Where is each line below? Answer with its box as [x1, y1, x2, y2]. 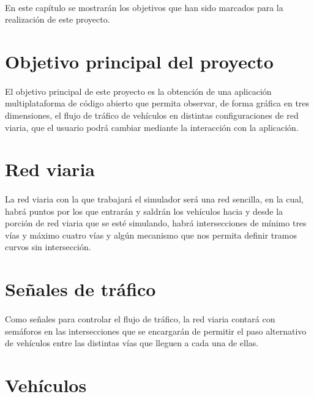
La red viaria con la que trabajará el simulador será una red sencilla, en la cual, [5, 193, 304, 206]
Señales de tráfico [5, 276, 156, 302]
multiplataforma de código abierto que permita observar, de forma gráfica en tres [5, 97, 310, 109]
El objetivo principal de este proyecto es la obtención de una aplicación [5, 84, 272, 97]
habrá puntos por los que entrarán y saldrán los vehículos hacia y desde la [5, 204, 283, 217]
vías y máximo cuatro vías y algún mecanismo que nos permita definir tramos [5, 228, 297, 241]
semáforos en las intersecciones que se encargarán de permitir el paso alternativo [5, 324, 307, 337]
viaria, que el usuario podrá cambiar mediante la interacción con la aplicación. [5, 121, 299, 133]
